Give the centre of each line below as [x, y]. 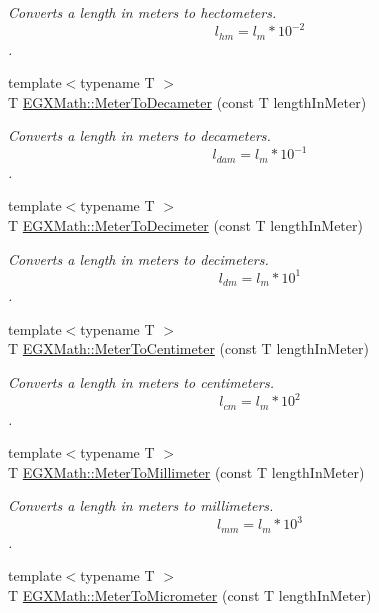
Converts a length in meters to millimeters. [141, 505]
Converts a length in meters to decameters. [139, 135]
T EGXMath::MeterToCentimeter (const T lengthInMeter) [189, 348]
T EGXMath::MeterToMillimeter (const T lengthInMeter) [186, 471]
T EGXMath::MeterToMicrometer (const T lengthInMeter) [190, 595]
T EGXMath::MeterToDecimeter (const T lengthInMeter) [185, 225]
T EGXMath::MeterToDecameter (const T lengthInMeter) [187, 101]
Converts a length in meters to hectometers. [142, 12]
